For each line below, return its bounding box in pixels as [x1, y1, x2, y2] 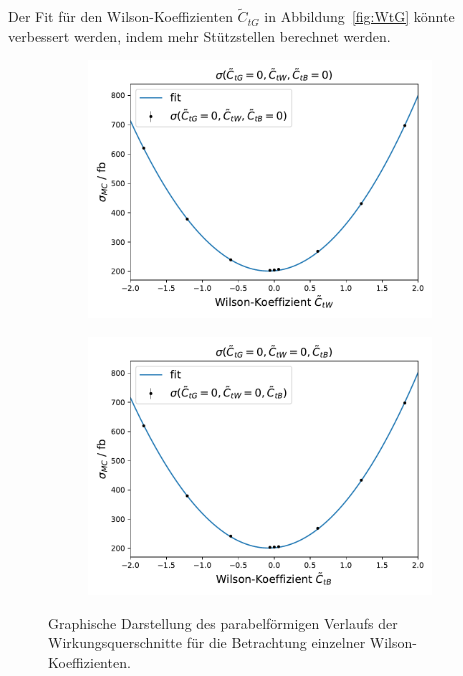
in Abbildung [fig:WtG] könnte [264, 6, 455, 27]
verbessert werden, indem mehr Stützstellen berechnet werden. [8, 25, 391, 46]
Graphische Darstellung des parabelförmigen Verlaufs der [48, 612, 398, 633]
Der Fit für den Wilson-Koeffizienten [8, 6, 233, 27]
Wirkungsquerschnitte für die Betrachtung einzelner [48, 632, 366, 653]
